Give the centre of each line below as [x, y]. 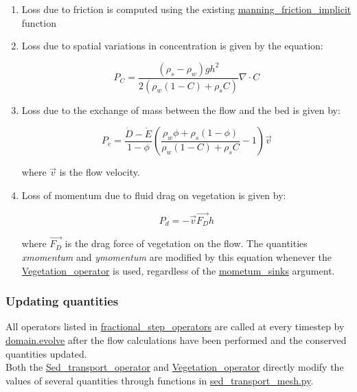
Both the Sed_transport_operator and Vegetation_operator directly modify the [175, 367]
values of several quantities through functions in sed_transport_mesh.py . [160, 380]
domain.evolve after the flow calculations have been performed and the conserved [176, 339]
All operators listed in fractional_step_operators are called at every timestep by [175, 326]
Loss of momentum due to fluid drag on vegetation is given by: [154, 195]
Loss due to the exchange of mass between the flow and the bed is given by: [181, 109]
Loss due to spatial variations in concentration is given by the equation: [172, 46]
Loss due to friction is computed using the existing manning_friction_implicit [186, 9]
